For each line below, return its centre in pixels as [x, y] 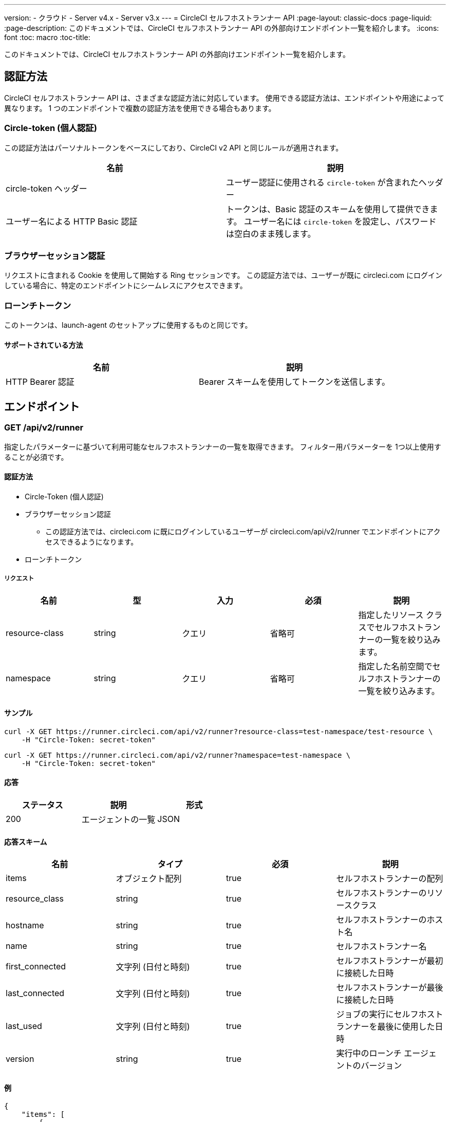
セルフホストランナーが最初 [390, 961]
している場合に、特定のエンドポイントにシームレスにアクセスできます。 [126, 286]
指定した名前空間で [395, 666]
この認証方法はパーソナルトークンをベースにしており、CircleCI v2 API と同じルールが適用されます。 [174, 147]
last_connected [35, 993]
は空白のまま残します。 [271, 233]
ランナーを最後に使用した [386, 1027]
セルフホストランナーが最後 [390, 988]
